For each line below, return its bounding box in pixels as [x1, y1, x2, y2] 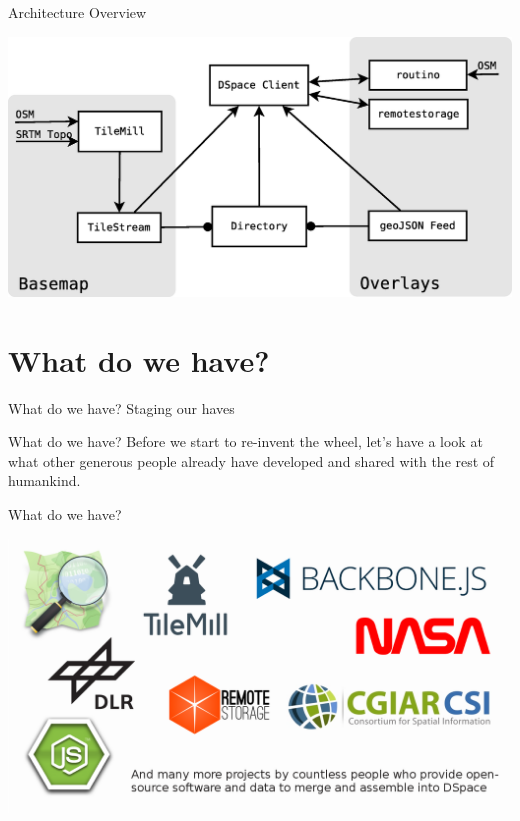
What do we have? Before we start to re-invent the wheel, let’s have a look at [8, 431, 483, 452]
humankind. [8, 470, 81, 491]
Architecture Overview [8, 2, 147, 22]
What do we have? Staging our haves [8, 397, 235, 418]
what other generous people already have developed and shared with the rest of [8, 450, 495, 471]
